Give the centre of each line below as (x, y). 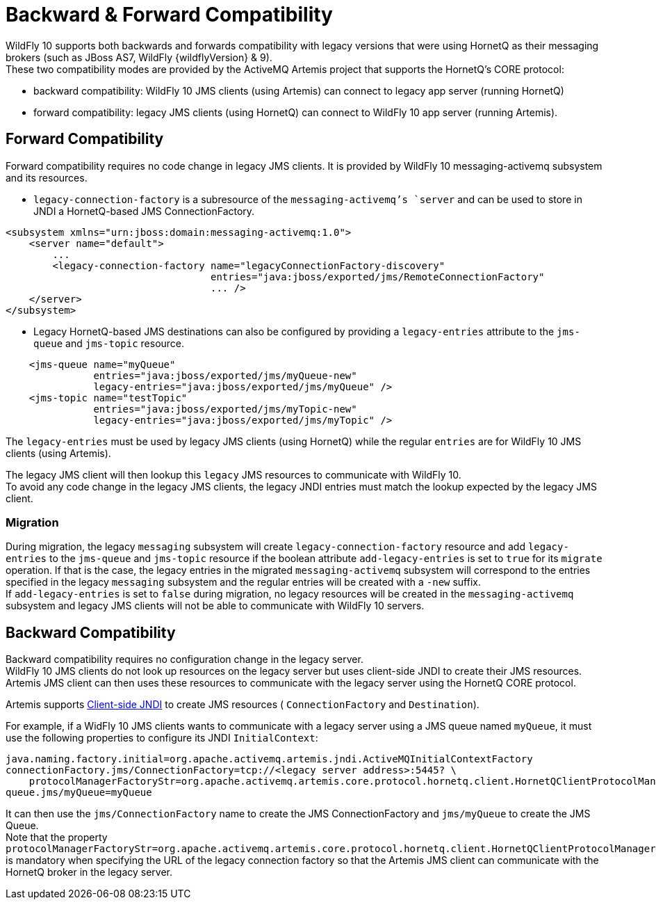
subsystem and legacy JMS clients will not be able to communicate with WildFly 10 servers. (215, 606)
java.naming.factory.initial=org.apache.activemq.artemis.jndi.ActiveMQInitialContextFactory (269, 759)
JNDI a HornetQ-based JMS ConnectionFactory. (144, 211)
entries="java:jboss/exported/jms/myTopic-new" (225, 409)
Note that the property (57, 838)
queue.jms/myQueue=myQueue (79, 793)
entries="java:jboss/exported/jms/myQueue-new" (225, 375)
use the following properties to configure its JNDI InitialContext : (162, 738)
